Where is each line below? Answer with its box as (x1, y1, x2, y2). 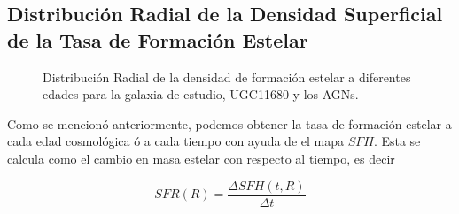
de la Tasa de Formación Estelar (7, 26, 308, 53)
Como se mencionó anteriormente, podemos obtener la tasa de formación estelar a (7, 114, 452, 133)
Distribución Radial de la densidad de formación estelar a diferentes (43, 67, 411, 86)
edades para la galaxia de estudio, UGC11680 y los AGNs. (43, 85, 359, 103)
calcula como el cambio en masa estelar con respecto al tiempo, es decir (7, 149, 395, 167)
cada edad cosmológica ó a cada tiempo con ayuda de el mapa (7, 132, 344, 150)
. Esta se (373, 132, 421, 150)
